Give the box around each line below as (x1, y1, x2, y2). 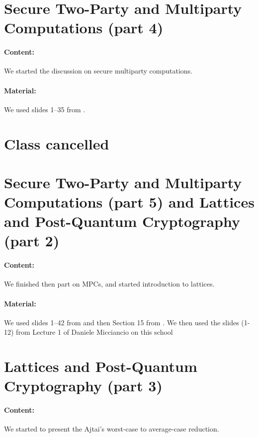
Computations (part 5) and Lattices (4, 192, 255, 212)
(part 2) (4, 230, 60, 251)
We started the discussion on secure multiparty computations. (4, 66, 192, 76)
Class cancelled (4, 133, 109, 153)
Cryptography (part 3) (4, 375, 163, 396)
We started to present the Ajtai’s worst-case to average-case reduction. (4, 424, 219, 434)
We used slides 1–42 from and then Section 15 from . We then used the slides (4, 317, 239, 327)
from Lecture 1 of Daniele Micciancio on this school (16, 327, 173, 337)
